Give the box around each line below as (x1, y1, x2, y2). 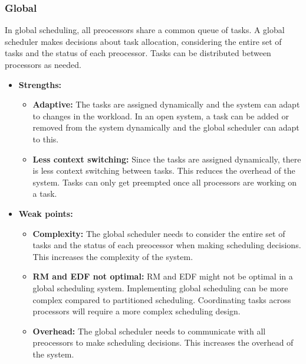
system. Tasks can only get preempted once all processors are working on (32, 175, 297, 188)
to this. (32, 132, 59, 145)
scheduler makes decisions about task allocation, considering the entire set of (5, 35, 282, 47)
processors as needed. (5, 58, 81, 70)
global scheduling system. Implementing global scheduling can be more (32, 281, 288, 294)
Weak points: (18, 207, 73, 219)
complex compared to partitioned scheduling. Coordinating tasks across (32, 293, 291, 305)
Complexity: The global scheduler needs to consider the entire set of (32, 227, 285, 239)
